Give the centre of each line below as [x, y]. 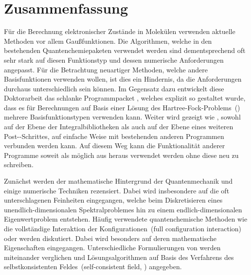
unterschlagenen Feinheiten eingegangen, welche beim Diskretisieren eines [113, 200]
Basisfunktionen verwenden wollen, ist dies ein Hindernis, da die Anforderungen [123, 79]
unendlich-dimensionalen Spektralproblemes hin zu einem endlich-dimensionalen [123, 209]
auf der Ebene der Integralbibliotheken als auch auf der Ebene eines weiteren [119, 127]
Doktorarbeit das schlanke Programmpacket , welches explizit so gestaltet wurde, [125, 98]
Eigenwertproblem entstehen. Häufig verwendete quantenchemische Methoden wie [126, 219]
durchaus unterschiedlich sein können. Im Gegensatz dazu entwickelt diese [114, 88]
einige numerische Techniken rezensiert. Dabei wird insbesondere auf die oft [117, 190]
